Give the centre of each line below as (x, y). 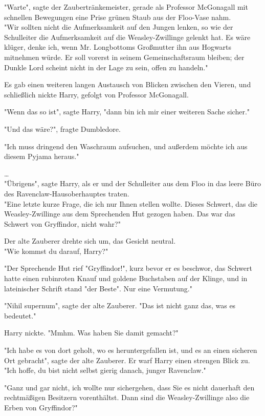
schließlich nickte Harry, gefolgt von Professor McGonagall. (96, 94)
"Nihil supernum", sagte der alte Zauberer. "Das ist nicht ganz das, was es (120, 305)
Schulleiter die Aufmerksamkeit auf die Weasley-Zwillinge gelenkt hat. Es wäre (127, 37)
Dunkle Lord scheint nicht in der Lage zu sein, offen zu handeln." (106, 67)
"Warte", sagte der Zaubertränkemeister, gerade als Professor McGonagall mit (126, 7)
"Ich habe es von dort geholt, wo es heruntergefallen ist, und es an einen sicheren (131, 350)
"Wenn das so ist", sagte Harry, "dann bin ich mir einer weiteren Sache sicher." (127, 112)
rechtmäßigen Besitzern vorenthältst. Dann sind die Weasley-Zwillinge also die (127, 397)
